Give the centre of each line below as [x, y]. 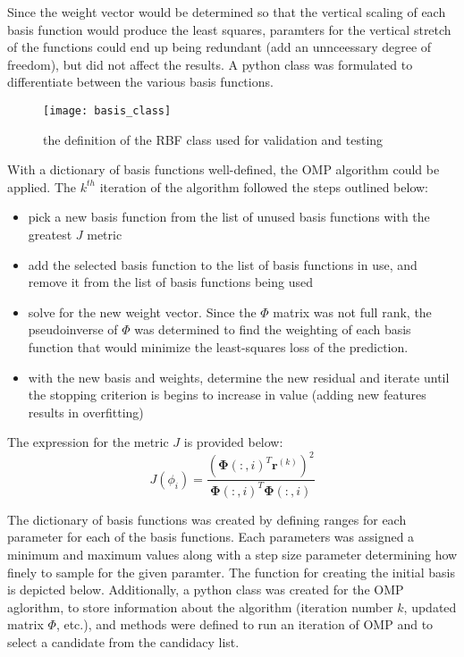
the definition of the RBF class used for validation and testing [213, 139]
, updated [430, 606]
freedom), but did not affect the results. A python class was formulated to [210, 64]
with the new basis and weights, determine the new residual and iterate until [239, 377]
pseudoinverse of [73, 329]
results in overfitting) [86, 412]
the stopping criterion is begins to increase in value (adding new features [227, 395]
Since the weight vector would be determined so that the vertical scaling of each [227, 12]
